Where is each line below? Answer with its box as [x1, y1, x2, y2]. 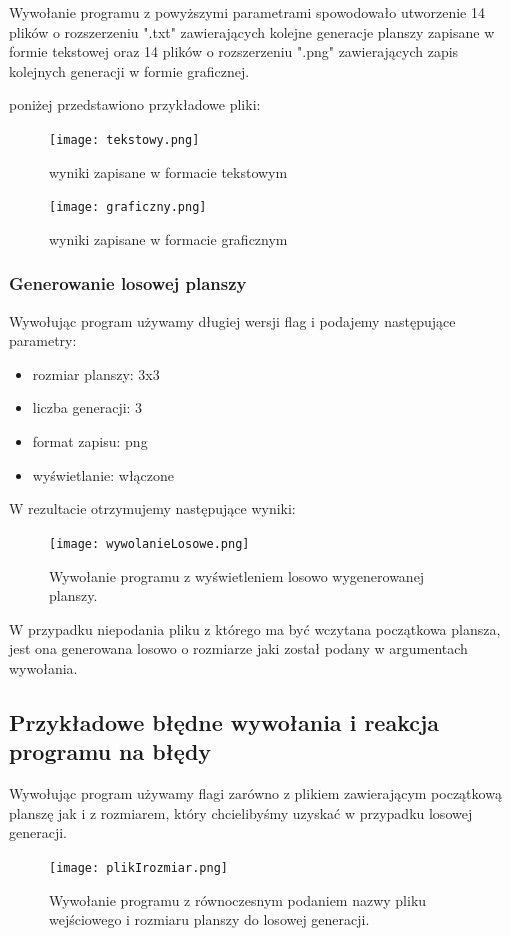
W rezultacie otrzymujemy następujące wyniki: [9, 498, 296, 519]
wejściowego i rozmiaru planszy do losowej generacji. [49, 909, 370, 930]
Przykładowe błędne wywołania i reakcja [9, 706, 440, 737]
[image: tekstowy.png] [49, 132, 200, 147]
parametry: [9, 330, 77, 351]
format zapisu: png [32, 431, 148, 452]
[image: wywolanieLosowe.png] [49, 536, 250, 551]
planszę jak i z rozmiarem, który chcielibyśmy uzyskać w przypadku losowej [9, 802, 473, 823]
